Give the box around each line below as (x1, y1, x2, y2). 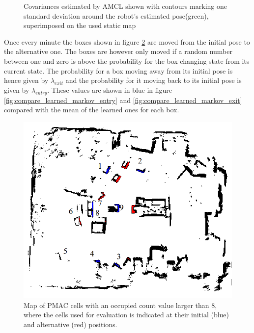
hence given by (4, 75, 49, 85)
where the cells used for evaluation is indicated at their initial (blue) (24, 309, 229, 320)
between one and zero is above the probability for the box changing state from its (4, 55, 250, 66)
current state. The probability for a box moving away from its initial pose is (4, 65, 233, 76)
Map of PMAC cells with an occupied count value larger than (24, 300, 209, 310)
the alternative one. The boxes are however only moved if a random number (4, 46, 232, 56)
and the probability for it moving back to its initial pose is (65, 75, 242, 85)
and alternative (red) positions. (24, 319, 117, 329)
